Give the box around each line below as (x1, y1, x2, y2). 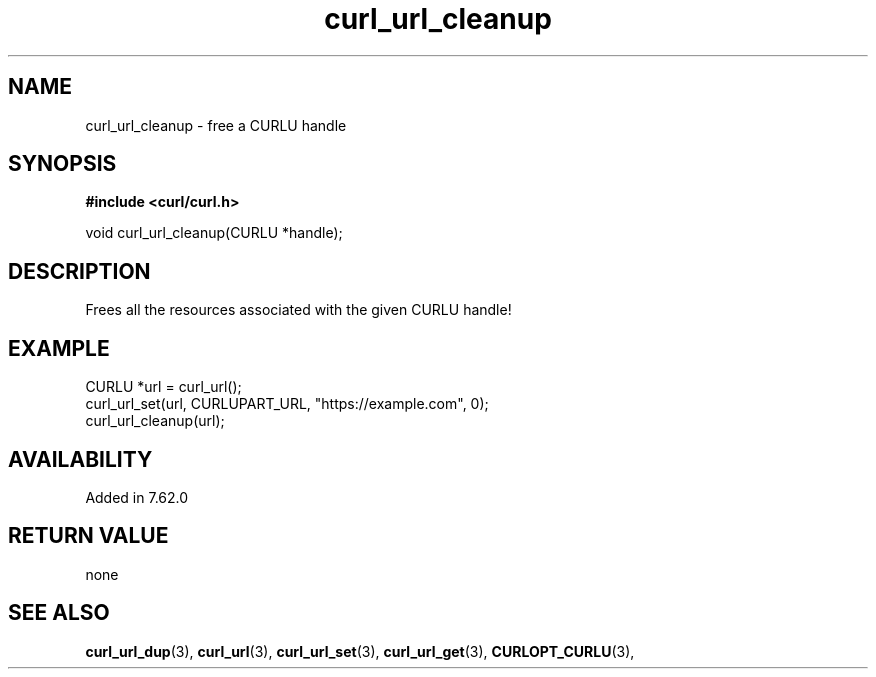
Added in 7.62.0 (85, 488, 189, 506)
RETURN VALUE (8, 523, 169, 549)
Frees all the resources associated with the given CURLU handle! (85, 301, 512, 319)
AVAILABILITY (8, 446, 153, 472)
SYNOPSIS (8, 151, 117, 177)
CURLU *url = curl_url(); (85, 378, 242, 396)
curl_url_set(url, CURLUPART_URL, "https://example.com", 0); (85, 395, 489, 413)
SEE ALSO (8, 600, 110, 626)
